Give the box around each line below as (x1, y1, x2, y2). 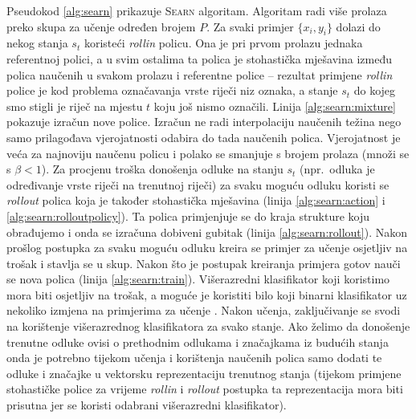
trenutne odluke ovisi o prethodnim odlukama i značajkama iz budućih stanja (6, 333, 389, 350)
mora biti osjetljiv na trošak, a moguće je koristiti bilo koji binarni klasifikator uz (6, 286, 407, 303)
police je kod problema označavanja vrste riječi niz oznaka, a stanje (6, 82, 338, 99)
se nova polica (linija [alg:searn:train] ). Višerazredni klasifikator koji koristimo (6, 271, 390, 287)
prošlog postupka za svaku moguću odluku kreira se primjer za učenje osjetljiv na (6, 239, 408, 256)
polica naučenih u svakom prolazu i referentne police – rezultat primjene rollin (6, 66, 393, 83)
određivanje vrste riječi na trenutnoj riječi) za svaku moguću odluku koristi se (6, 176, 389, 193)
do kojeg (353, 82, 396, 99)
